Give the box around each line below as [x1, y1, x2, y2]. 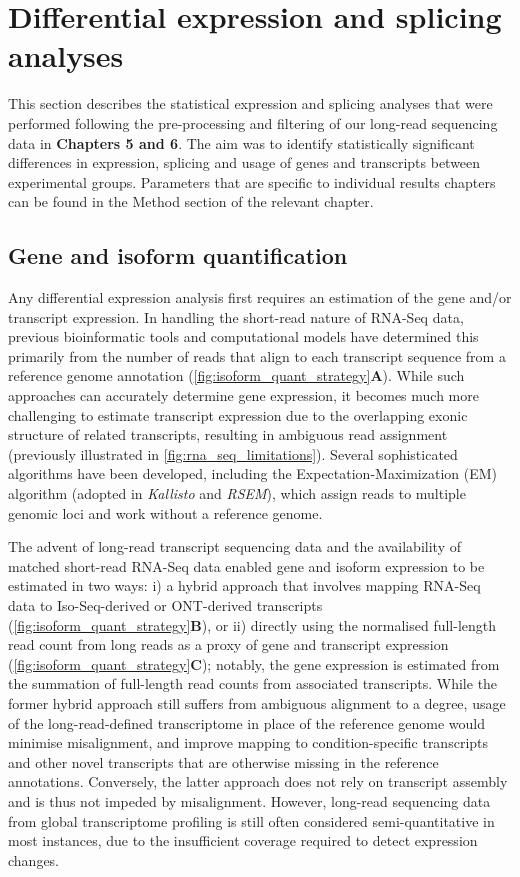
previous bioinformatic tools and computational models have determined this [8, 326, 479, 347]
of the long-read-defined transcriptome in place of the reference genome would [8, 712, 486, 733]
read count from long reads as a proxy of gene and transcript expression [8, 634, 449, 655]
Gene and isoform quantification [8, 240, 348, 271]
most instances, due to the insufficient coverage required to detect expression [8, 830, 478, 851]
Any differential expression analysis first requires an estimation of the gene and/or [8, 287, 512, 308]
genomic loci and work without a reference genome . [8, 502, 323, 523]
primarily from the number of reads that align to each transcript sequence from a [8, 345, 506, 366]
